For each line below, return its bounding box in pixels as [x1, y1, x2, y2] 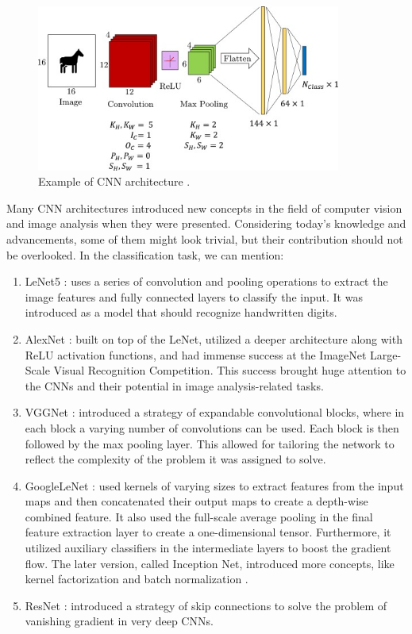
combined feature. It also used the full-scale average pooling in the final [25, 508, 373, 524]
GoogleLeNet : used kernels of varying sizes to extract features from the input [25, 477, 404, 494]
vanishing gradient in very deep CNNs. [25, 613, 214, 629]
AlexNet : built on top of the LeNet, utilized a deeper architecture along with [25, 330, 402, 347]
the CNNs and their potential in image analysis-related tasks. [25, 377, 324, 394]
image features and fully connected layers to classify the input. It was [25, 288, 363, 305]
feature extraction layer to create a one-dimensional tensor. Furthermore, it [25, 524, 391, 540]
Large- [370, 346, 402, 363]
